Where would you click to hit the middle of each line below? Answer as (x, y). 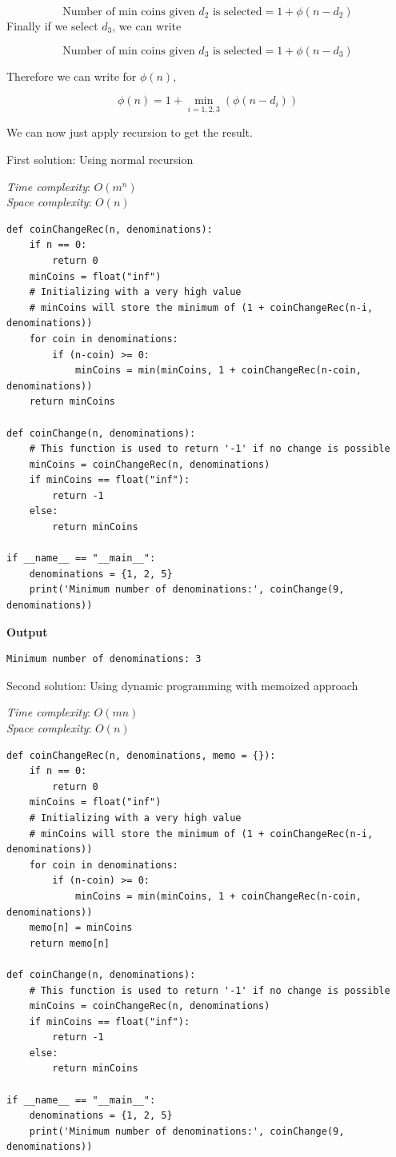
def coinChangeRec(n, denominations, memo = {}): (141, 755)
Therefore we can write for (72, 76)
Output (27, 631)
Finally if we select (52, 26)
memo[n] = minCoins (81, 928)
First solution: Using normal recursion (100, 159)
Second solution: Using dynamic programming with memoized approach (182, 685)
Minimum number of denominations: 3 (104, 659)
